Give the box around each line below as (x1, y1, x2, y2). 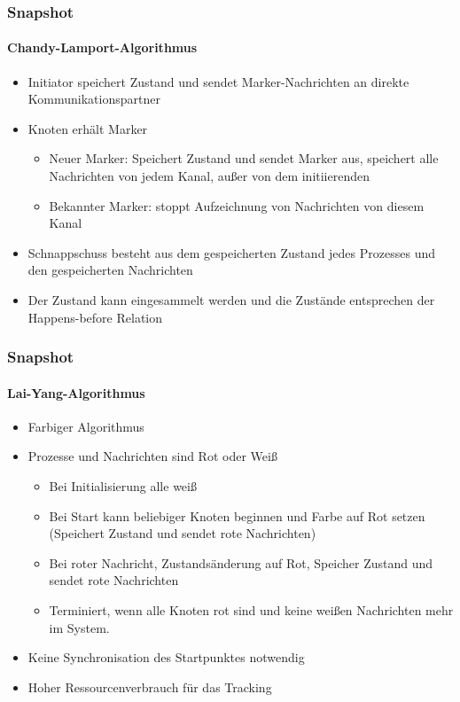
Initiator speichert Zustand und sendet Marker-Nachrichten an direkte (27, 72, 409, 90)
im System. (49, 618, 110, 636)
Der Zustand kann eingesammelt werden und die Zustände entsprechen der (27, 290, 435, 308)
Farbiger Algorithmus (27, 417, 144, 435)
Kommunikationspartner (27, 90, 160, 108)
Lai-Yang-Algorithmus (7, 383, 145, 402)
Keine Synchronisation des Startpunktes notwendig (27, 648, 305, 667)
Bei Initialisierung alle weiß (49, 477, 197, 495)
